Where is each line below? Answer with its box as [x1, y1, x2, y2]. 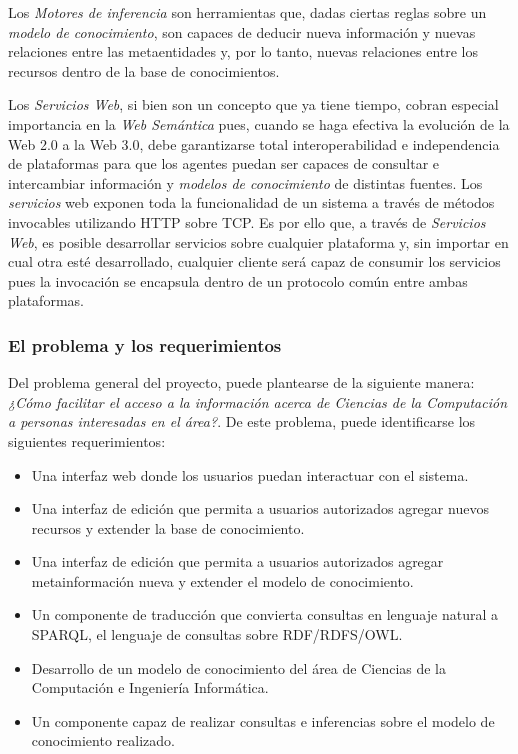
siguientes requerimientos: [8, 430, 166, 451]
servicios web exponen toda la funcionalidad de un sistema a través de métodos [8, 192, 495, 213]
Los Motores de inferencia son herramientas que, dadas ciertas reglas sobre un [8, 2, 487, 22]
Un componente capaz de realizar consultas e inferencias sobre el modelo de [31, 710, 495, 731]
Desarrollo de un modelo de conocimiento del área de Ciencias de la [31, 657, 446, 678]
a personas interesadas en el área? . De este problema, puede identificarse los [8, 411, 476, 432]
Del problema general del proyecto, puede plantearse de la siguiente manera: [8, 372, 475, 393]
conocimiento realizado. [31, 730, 175, 751]
